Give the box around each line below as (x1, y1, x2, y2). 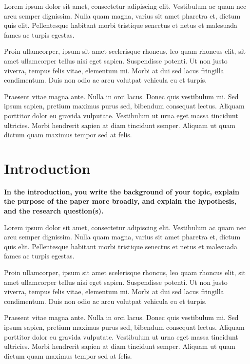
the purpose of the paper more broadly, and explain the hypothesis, (4, 196, 237, 206)
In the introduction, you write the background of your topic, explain (4, 186, 239, 196)
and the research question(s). (4, 206, 104, 216)
